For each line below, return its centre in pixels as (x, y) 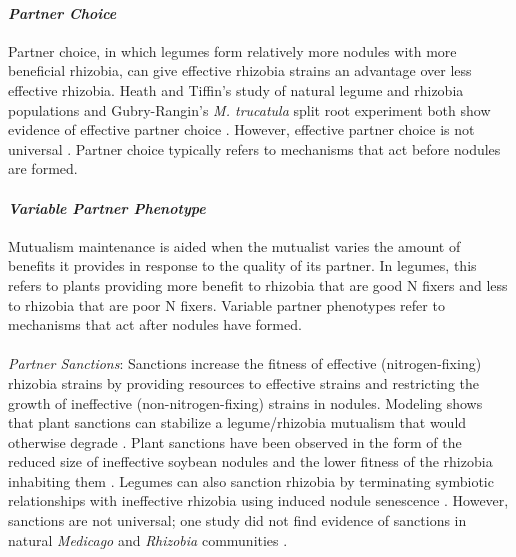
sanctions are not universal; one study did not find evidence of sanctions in (237, 520)
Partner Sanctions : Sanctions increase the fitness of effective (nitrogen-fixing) (245, 363)
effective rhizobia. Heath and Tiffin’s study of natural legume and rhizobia (236, 89)
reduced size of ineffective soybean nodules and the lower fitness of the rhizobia (250, 461)
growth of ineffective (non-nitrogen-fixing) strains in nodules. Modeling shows (245, 402)
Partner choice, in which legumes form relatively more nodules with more (232, 50)
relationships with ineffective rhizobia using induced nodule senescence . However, (258, 500)
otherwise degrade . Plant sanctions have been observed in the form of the (235, 441)
